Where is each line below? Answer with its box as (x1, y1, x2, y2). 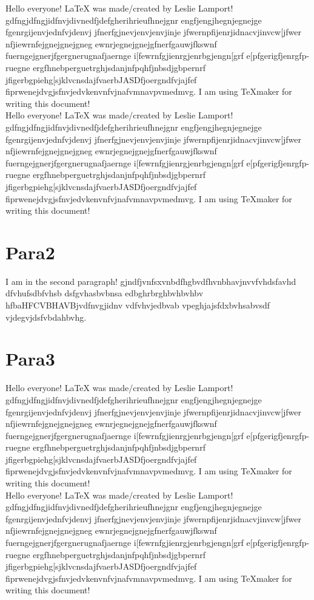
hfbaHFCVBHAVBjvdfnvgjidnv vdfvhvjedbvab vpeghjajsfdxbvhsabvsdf (5, 299, 270, 311)
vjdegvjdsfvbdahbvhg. (5, 310, 87, 323)
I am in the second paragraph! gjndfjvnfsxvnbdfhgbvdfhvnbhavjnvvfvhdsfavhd (5, 274, 296, 287)
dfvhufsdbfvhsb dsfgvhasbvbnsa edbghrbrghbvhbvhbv (5, 287, 204, 299)
